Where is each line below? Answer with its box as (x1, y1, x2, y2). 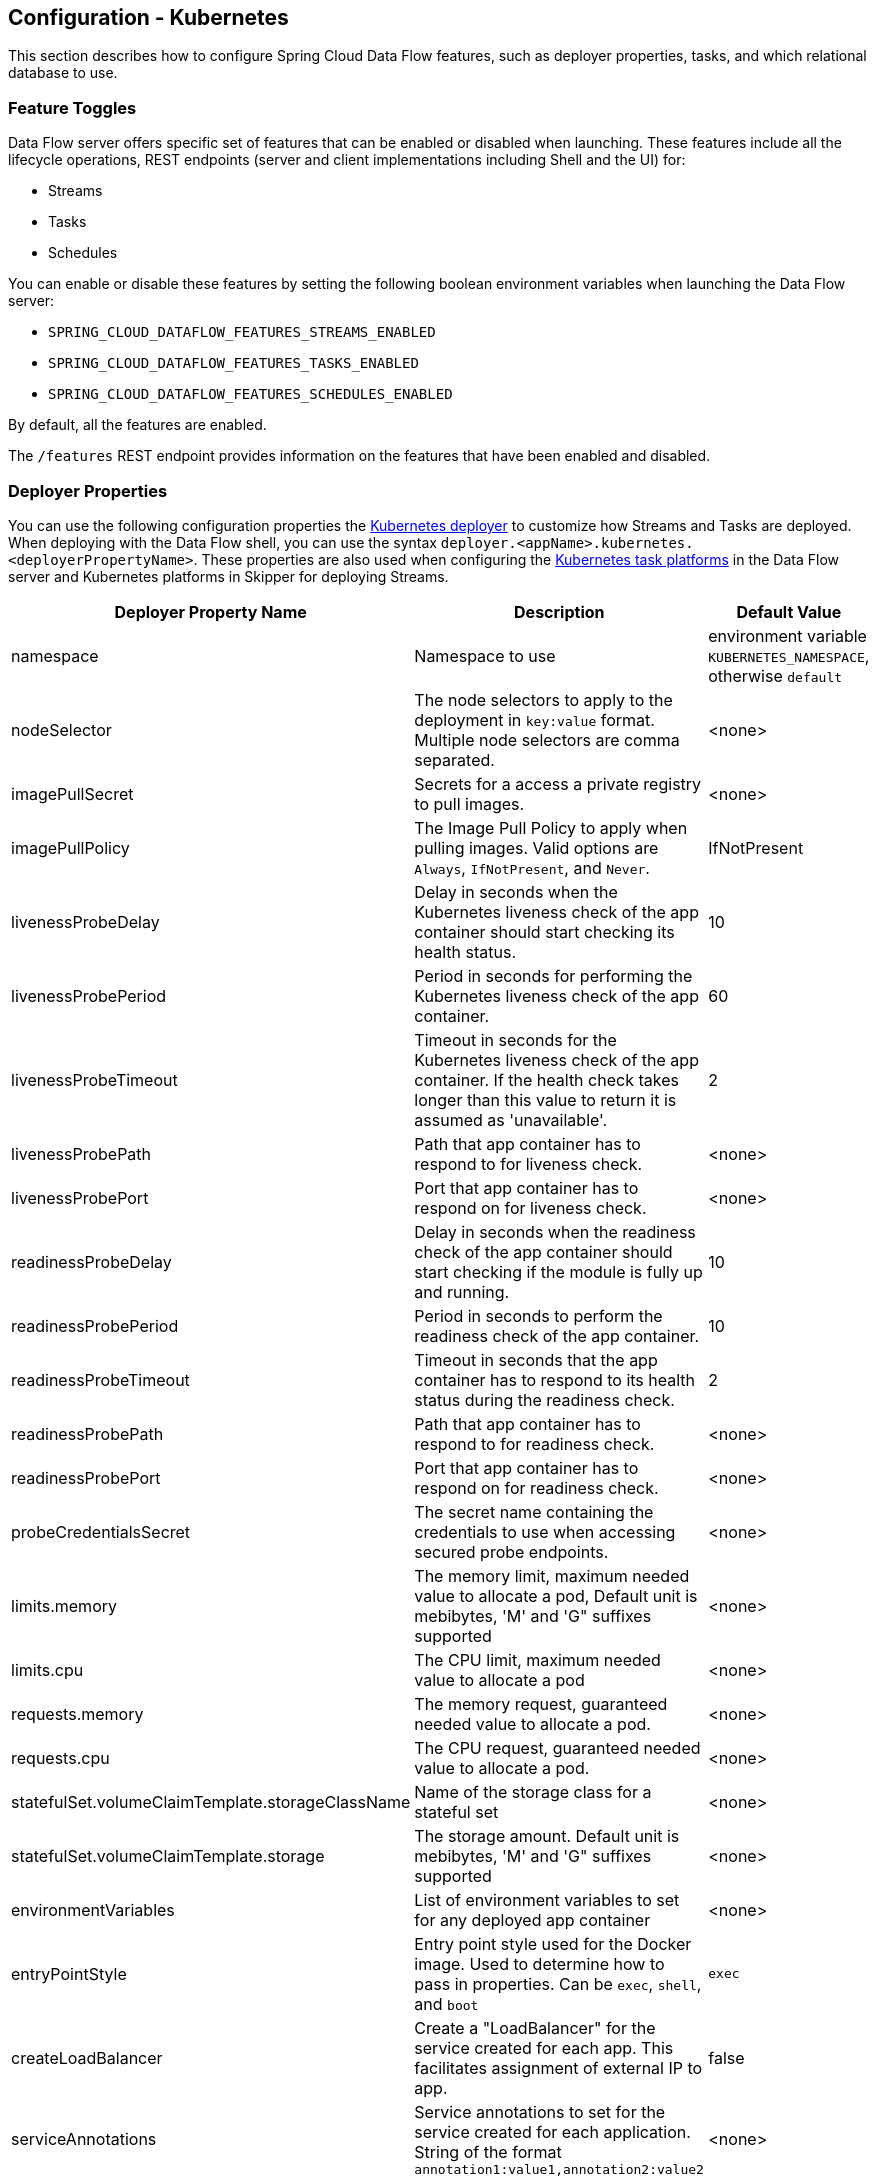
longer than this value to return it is (414, 1089, 677, 1110)
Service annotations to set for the (414, 2101, 666, 2122)
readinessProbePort (11, 1467, 161, 1488)
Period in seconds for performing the (414, 965, 693, 986)
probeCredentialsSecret (11, 1521, 191, 1542)
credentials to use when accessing (414, 1521, 676, 1542)
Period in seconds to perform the (414, 1305, 663, 1326)
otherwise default (708, 665, 843, 686)
